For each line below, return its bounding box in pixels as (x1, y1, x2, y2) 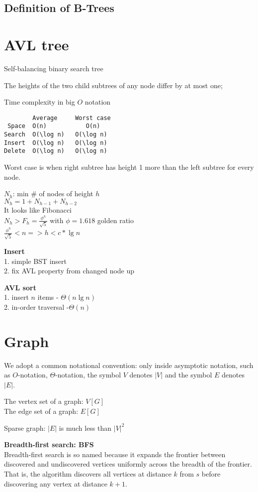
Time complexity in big (4, 97, 75, 107)
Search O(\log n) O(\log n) (4, 131, 107, 138)
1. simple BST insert (4, 255, 67, 266)
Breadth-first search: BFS (4, 439, 94, 450)
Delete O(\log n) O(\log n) (4, 147, 107, 155)
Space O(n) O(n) (7, 123, 100, 130)
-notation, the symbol (55, 369, 121, 380)
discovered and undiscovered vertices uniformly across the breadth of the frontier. (4, 459, 252, 469)
